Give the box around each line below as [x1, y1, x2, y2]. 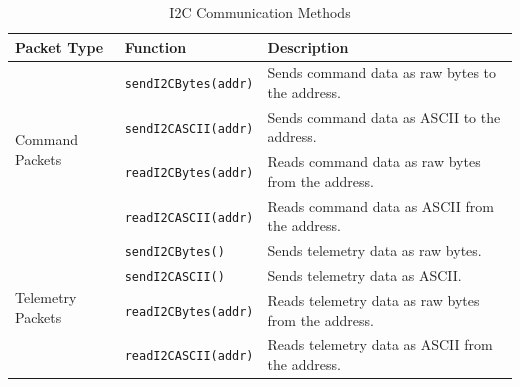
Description [267, 36, 349, 57]
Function [124, 36, 187, 57]
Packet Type [15, 36, 104, 57]
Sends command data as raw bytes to [267, 62, 497, 83]
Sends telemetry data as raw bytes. [267, 240, 482, 261]
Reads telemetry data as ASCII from [267, 334, 493, 355]
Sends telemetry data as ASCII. [267, 265, 462, 286]
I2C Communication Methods [169, 2, 351, 22]
